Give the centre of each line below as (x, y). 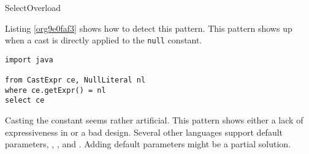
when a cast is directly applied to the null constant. (104, 40)
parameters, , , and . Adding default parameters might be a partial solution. (148, 144)
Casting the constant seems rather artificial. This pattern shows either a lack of (154, 120)
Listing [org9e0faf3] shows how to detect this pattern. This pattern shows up (149, 28)
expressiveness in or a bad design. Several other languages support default (144, 132)
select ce (25, 101)
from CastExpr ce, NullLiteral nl (75, 80)
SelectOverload (33, 7)
